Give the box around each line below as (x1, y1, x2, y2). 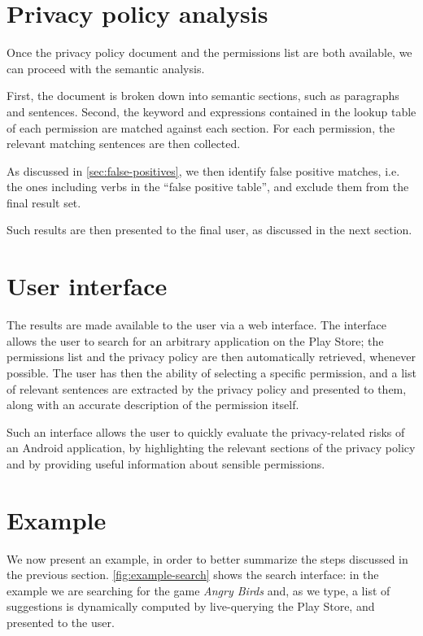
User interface (7, 269, 168, 303)
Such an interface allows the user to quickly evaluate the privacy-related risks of (7, 423, 405, 440)
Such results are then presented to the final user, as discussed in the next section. (7, 221, 412, 238)
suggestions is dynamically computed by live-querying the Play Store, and (7, 598, 375, 615)
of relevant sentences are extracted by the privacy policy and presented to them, (7, 380, 407, 397)
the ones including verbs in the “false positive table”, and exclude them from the (7, 178, 409, 195)
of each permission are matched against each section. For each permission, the (7, 119, 395, 136)
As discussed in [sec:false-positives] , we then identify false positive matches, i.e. (7, 162, 400, 179)
